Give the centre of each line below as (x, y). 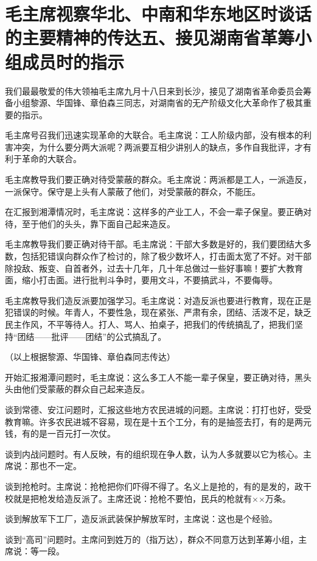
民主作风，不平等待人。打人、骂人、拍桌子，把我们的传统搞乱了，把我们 (150, 324)
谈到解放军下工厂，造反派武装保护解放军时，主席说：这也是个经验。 (141, 519)
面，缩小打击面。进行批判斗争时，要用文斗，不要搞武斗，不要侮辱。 (141, 280)
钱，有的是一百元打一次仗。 (60, 433)
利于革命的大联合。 (43, 159)
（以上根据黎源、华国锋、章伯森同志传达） (90, 357)
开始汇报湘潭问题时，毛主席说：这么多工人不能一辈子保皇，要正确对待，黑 (154, 377)
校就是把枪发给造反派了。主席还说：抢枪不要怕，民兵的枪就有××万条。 (148, 498)
